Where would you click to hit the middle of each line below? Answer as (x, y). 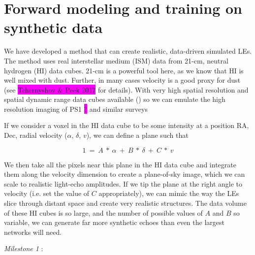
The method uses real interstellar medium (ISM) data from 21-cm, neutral (116, 60)
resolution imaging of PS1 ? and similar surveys (76, 109)
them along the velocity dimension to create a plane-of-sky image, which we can (125, 174)
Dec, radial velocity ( (36, 135)
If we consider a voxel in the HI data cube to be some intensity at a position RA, (127, 125)
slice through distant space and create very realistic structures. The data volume (125, 203)
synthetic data (53, 27)
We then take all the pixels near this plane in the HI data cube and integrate (120, 164)
